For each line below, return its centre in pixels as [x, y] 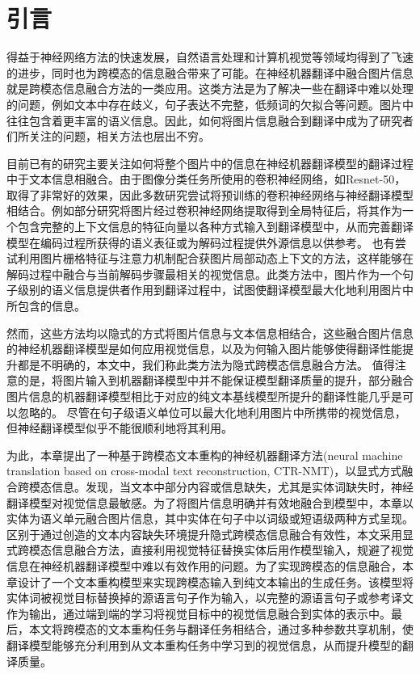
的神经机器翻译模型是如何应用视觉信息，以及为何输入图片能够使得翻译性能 [204, 349]
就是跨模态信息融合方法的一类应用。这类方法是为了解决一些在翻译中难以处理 [210, 88]
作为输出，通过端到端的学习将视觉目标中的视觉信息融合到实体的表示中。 [199, 613]
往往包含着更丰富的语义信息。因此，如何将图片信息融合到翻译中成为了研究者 [210, 120]
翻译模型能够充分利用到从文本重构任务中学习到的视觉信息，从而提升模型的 [204, 645]
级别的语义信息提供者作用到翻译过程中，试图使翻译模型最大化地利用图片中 [215, 290]
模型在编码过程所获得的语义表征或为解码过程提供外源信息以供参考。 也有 [201, 242]
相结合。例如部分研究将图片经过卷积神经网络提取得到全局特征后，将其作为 [204, 211]
